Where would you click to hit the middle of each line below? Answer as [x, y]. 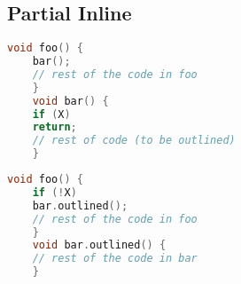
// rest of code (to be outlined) [134, 141]
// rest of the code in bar [115, 259]
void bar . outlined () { [99, 245]
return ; [54, 127]
